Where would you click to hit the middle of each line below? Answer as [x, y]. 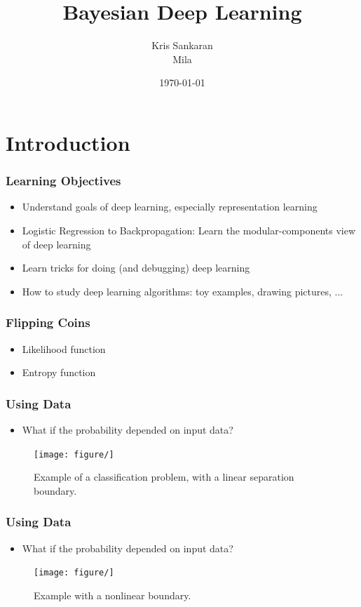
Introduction [68, 142]
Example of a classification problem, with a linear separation [164, 477]
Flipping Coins [48, 322]
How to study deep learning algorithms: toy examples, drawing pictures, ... [183, 291]
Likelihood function [64, 348]
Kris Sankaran [182, 45]
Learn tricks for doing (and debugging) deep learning [136, 268]
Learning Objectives [63, 181]
